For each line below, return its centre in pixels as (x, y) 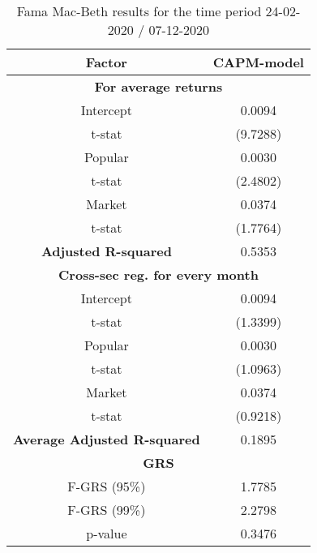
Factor (106, 62)
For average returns (158, 86)
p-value (107, 533)
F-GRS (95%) (107, 486)
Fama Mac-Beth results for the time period (139, 11)
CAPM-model (258, 62)
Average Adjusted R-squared (107, 439)
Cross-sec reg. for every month (158, 274)
